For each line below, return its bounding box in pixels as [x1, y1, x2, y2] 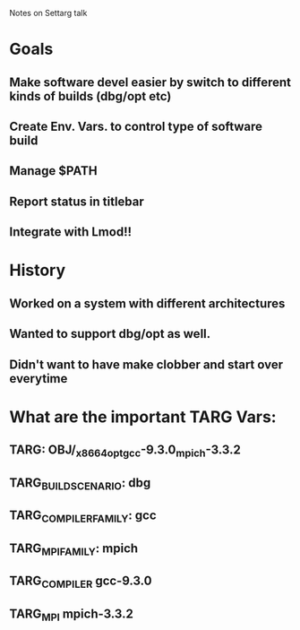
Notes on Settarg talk [9, 8, 88, 18]
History [9, 260, 66, 280]
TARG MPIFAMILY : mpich [9, 540, 139, 558]
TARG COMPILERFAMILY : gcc [9, 508, 157, 525]
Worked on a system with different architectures [9, 296, 286, 311]
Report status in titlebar [9, 194, 145, 209]
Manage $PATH [9, 163, 98, 178]
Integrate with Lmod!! [9, 224, 133, 240]
